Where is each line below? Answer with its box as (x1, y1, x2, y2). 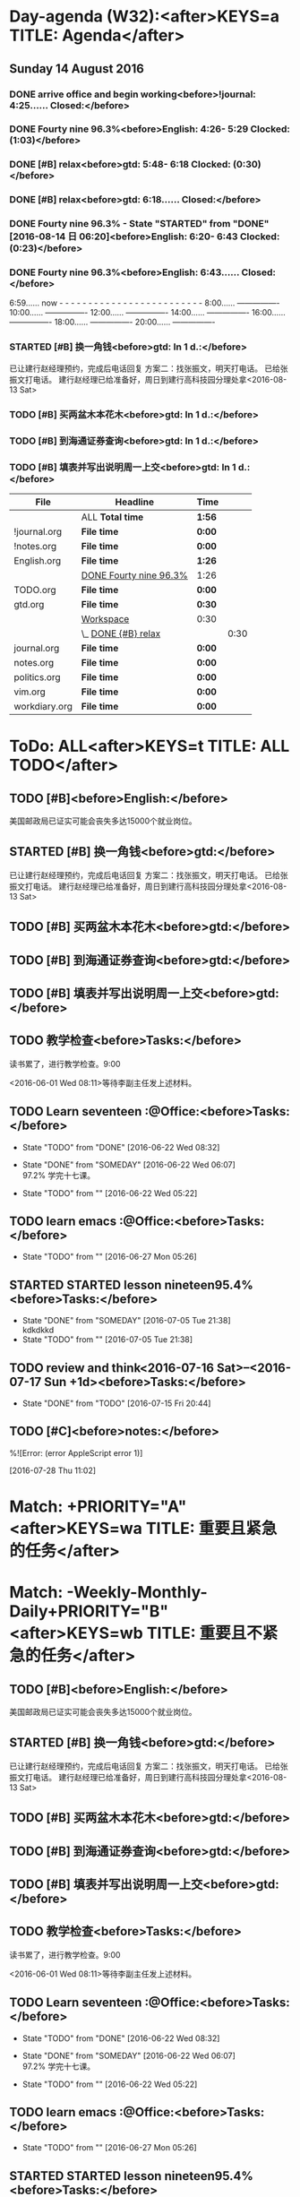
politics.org (13, 670, 61, 683)
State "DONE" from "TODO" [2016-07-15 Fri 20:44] (21, 1398, 211, 1409)
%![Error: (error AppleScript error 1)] (9, 1447, 143, 1458)
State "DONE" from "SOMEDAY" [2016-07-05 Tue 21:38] (21, 1315, 231, 1326)
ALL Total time (81, 511, 144, 523)
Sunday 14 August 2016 (9, 61, 145, 76)
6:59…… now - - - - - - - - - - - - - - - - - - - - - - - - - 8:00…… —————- (9, 297, 280, 308)
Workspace (81, 612, 130, 625)
